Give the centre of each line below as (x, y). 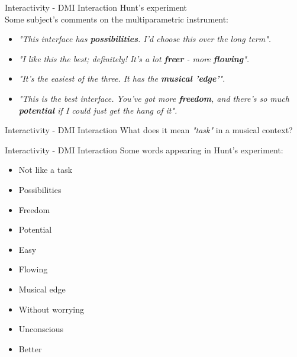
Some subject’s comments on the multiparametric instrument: (117, 19)
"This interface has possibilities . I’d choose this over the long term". (145, 39)
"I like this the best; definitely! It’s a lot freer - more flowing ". (134, 58)
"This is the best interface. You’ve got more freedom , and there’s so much (154, 98)
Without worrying (51, 309)
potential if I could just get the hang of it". (98, 110)
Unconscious (41, 329)
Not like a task (46, 170)
